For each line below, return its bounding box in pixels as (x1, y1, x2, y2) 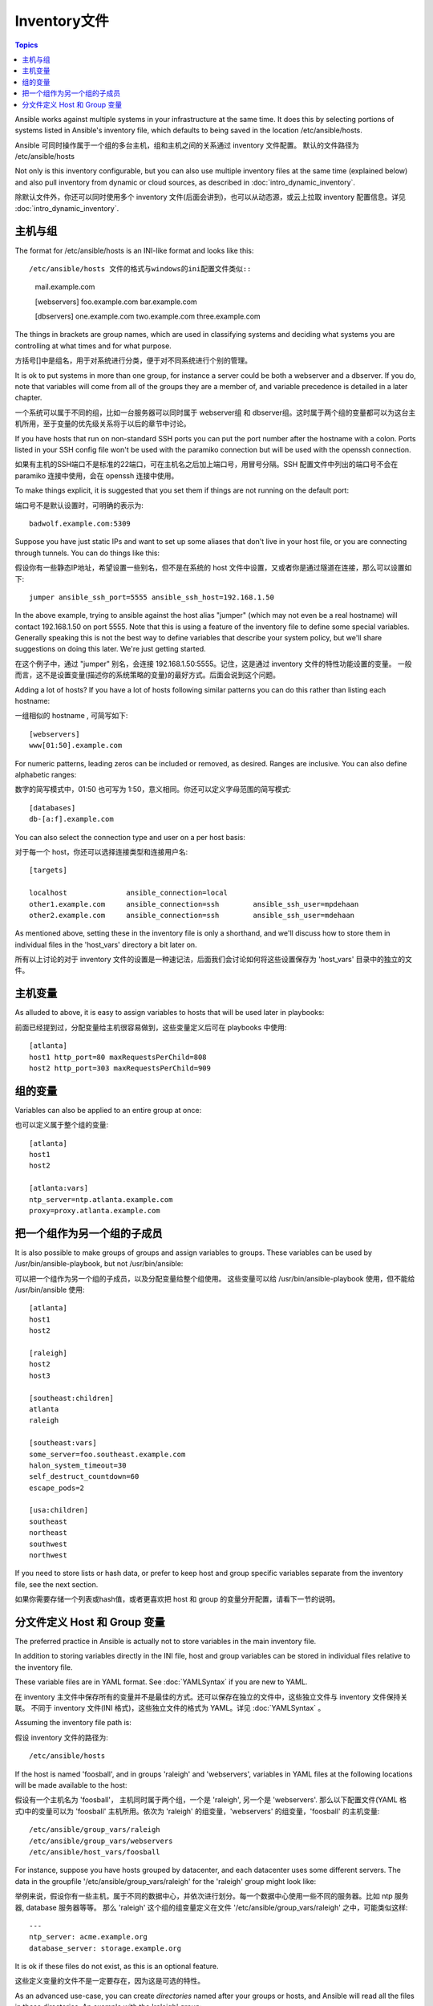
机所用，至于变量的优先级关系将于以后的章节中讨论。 (14, 419, 191, 428)
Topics (14, 40, 38, 50)
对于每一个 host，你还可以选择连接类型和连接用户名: (14, 847, 188, 856)
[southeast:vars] (29, 1439, 97, 1448)
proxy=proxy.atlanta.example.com (29, 1206, 160, 1215)
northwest (29, 1551, 67, 1560)
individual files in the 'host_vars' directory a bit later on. (14, 940, 197, 949)
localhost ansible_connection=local (29, 888, 229, 898)
